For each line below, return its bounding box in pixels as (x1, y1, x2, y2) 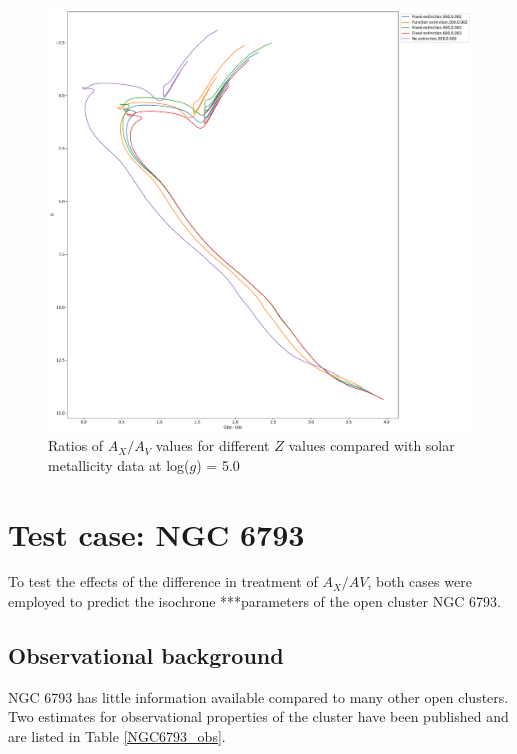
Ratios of (48, 435, 104, 456)
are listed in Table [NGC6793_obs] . (8, 726, 226, 747)
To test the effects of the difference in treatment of (8, 571, 318, 592)
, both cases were (367, 571, 472, 592)
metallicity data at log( (48, 454, 190, 475)
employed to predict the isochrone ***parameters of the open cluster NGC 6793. (8, 591, 501, 612)
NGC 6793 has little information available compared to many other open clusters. (8, 686, 509, 707)
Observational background (8, 640, 284, 671)
